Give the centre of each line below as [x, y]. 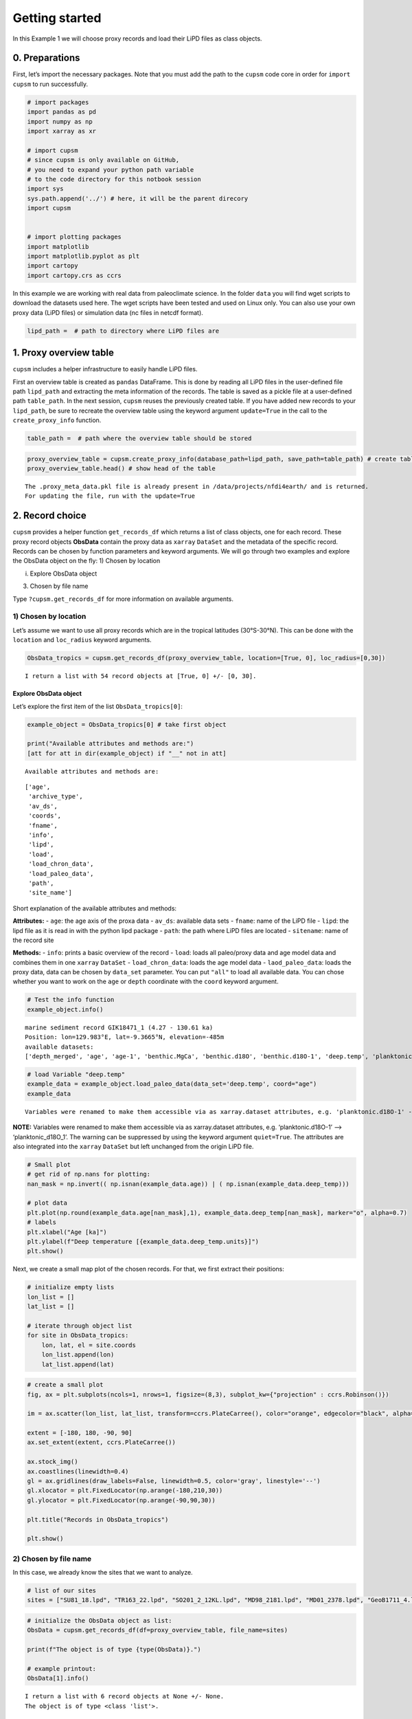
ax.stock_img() [53, 1462]
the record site [33, 940]
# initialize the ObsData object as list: [100, 1621]
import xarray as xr [61, 131]
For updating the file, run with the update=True [110, 496]
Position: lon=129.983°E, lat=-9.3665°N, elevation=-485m [125, 1037]
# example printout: [61, 1668]
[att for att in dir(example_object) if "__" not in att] [127, 753]
